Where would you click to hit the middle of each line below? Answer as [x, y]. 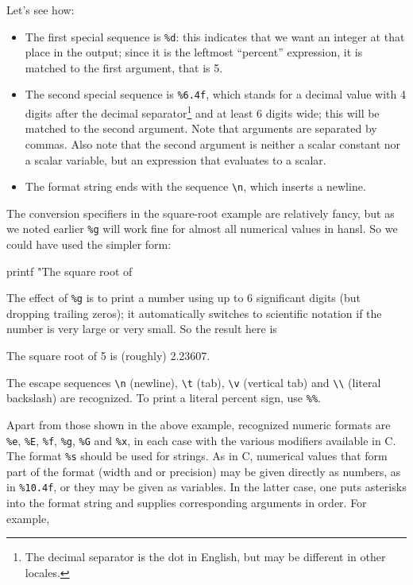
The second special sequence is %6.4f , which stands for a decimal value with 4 [215, 94]
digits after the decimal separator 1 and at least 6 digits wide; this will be [202, 112]
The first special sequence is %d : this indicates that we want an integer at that [215, 36]
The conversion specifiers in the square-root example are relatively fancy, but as [201, 213]
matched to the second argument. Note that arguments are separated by [201, 128]
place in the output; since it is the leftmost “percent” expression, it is [194, 52]
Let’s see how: [41, 10]
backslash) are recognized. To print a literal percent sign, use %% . [164, 398]
